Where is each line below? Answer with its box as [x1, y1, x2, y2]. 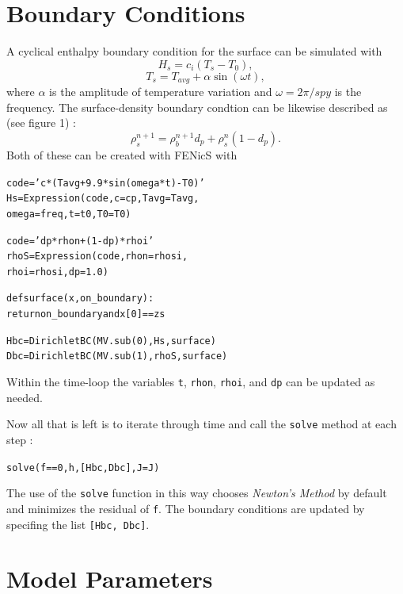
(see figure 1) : [6, 114, 76, 131]
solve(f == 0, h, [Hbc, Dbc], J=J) [6, 462, 160, 473]
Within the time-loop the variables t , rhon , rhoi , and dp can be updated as [6, 374, 375, 390]
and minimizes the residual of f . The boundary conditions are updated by [6, 500, 365, 516]
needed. [6, 389, 43, 405]
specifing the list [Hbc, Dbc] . [6, 515, 150, 532]
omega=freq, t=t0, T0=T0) [6, 208, 131, 220]
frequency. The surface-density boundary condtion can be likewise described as [6, 98, 388, 115]
